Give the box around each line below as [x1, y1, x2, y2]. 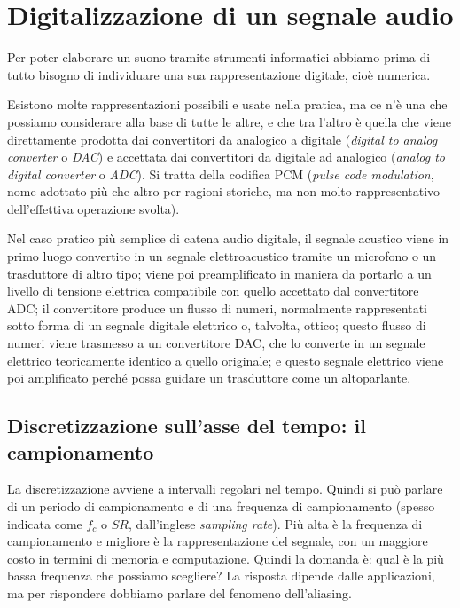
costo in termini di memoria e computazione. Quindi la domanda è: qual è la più [7, 549, 444, 567]
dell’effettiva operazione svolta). [7, 199, 180, 217]
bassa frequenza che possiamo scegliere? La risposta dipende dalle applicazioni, [7, 566, 435, 585]
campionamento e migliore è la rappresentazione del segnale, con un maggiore [7, 532, 428, 550]
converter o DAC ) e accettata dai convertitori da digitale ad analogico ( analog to [7, 147, 445, 166]
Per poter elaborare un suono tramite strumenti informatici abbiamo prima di [7, 48, 431, 67]
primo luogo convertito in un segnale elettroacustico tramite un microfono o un [7, 247, 437, 265]
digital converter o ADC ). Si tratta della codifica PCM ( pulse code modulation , [7, 164, 434, 183]
